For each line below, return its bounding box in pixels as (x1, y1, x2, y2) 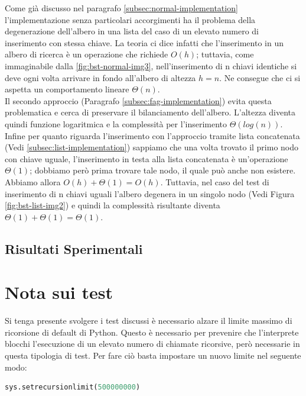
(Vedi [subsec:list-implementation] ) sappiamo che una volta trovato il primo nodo (5, 141, 299, 153)
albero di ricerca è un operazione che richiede (5, 48, 168, 60)
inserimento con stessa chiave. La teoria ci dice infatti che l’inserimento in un (5, 36, 284, 49)
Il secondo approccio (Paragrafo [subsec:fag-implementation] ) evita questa (5, 94, 272, 107)
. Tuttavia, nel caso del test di (160, 175, 269, 188)
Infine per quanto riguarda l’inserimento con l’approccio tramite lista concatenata (5, 129, 300, 141)
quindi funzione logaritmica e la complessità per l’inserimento (5, 117, 227, 130)
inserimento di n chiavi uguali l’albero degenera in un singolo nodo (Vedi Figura (5, 187, 295, 199)
